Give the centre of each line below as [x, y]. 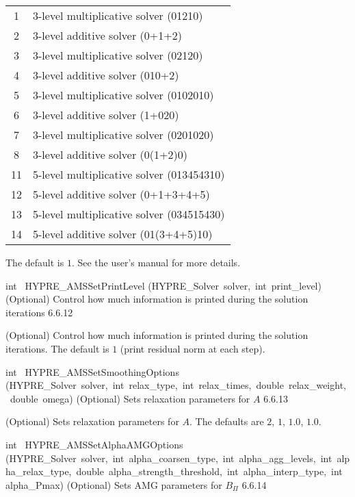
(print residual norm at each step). [193, 348]
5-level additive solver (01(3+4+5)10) [123, 234]
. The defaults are [227, 421]
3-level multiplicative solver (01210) [118, 15]
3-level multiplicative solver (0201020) [123, 135]
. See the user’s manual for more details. [156, 262]
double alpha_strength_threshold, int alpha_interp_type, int [209, 471]
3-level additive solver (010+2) [106, 75]
